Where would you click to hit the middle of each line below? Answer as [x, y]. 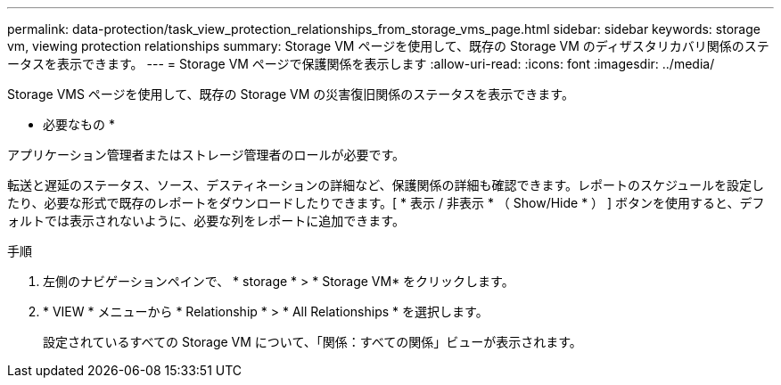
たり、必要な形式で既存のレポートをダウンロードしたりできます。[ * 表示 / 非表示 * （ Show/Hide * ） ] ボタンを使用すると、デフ [386, 203]
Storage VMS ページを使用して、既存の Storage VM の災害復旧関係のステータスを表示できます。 [291, 94]
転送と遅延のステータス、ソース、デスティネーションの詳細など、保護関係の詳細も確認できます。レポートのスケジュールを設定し [386, 185]
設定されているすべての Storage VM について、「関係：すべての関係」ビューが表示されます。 [312, 342]
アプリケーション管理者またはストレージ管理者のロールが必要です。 [206, 155]
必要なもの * [79, 124]
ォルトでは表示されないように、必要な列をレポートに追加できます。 [206, 221]
